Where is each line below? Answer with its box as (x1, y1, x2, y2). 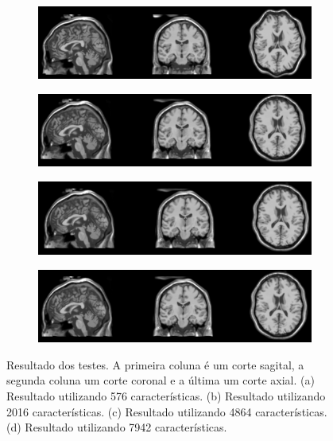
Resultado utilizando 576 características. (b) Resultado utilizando (6, 388, 326, 404)
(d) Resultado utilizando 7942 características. (6, 419, 227, 435)
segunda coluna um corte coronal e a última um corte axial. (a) (6, 372, 315, 388)
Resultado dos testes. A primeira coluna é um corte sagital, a (6, 356, 304, 373)
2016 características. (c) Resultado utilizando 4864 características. (6, 403, 327, 420)
